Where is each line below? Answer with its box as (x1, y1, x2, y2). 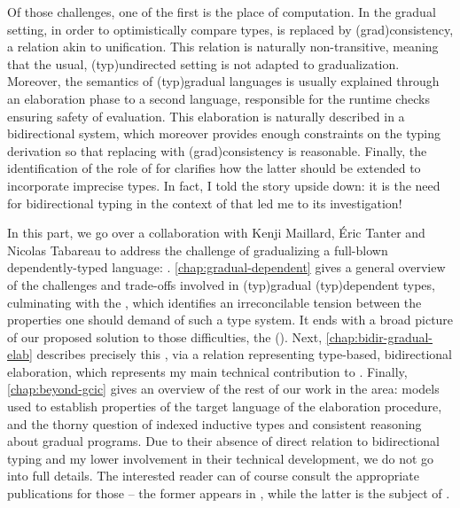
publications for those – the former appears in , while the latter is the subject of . (7, 484, 450, 503)
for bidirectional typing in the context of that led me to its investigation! (7, 193, 402, 212)
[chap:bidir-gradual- (325, 327, 433, 346)
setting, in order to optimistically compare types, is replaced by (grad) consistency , (7, 20, 454, 38)
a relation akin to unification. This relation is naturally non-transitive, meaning (7, 37, 439, 56)
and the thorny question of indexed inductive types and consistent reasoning (7, 414, 422, 433)
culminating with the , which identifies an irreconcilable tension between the (7, 293, 422, 311)
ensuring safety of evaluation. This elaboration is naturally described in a (7, 106, 405, 125)
